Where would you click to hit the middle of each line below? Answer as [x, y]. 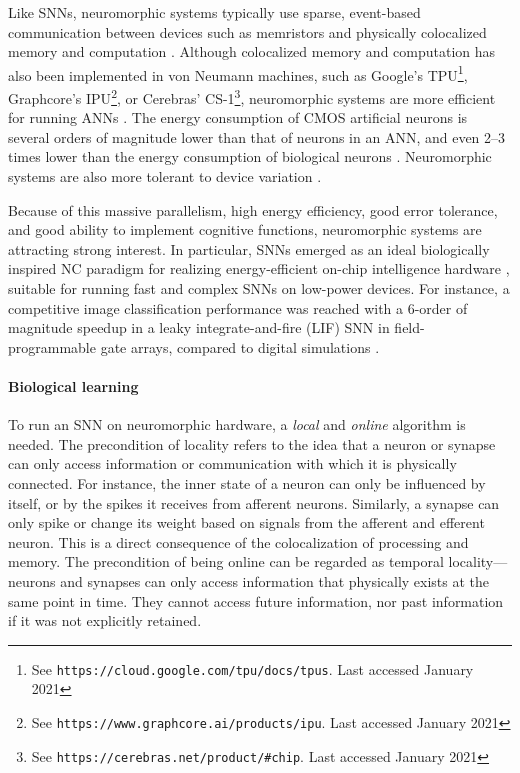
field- [409, 327]
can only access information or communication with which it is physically [232, 463]
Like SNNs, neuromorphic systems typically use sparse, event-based [214, 12]
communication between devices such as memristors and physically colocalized [247, 31]
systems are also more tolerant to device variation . [165, 176]
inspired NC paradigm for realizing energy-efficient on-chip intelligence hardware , [259, 268]
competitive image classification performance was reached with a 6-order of [238, 307]
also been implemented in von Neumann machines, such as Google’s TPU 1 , [238, 73]
